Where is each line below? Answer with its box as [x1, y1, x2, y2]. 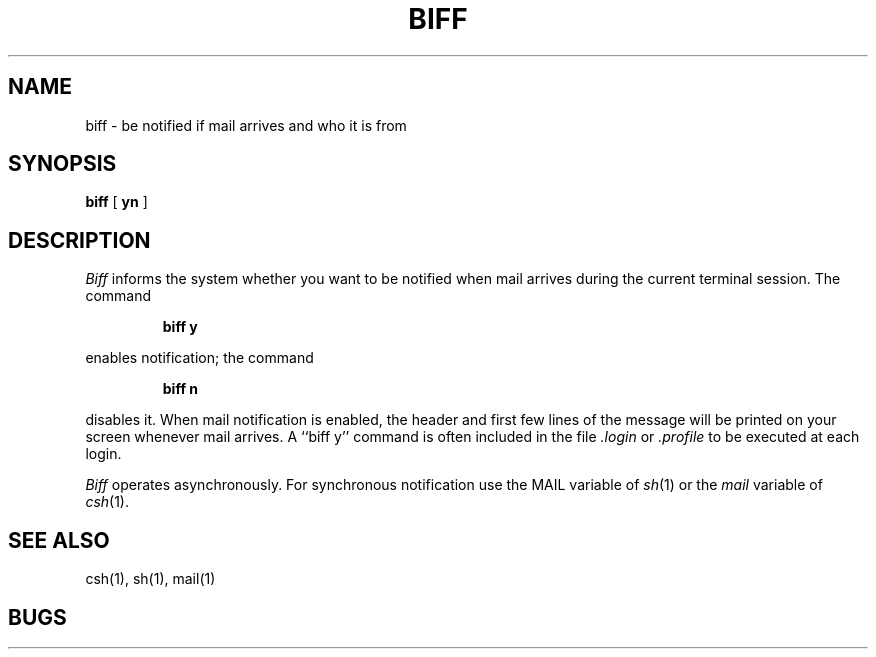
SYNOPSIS [8, 151, 117, 177]
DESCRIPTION [8, 227, 151, 253]
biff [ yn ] [85, 193, 148, 211]
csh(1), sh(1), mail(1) [85, 570, 216, 588]
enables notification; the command [85, 349, 314, 367]
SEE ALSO [8, 527, 110, 553]
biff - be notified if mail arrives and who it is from [85, 116, 407, 134]
